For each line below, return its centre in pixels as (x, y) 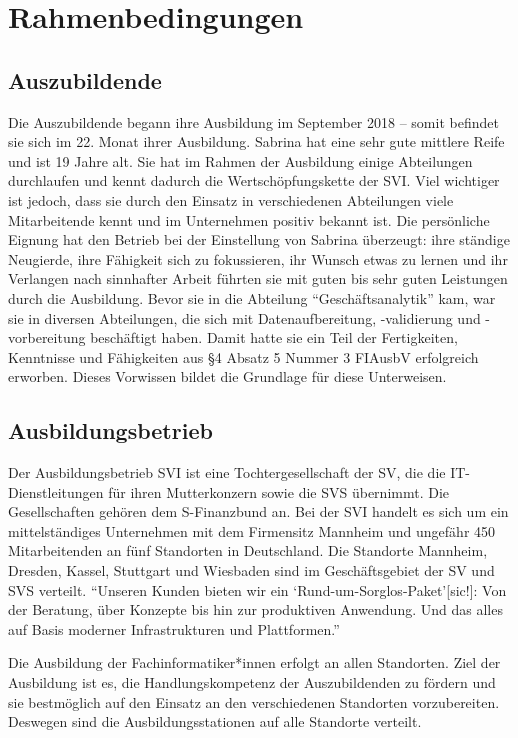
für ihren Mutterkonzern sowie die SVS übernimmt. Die (279, 491)
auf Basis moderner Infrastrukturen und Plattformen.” (174, 628)
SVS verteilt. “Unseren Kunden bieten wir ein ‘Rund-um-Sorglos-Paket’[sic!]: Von (257, 589)
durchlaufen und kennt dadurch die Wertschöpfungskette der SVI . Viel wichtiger (254, 180)
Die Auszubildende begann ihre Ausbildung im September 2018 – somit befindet (253, 121)
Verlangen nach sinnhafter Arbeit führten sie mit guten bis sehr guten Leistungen (258, 278)
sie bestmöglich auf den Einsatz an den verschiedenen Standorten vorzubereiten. (254, 701)
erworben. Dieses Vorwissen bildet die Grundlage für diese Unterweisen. (227, 376)
